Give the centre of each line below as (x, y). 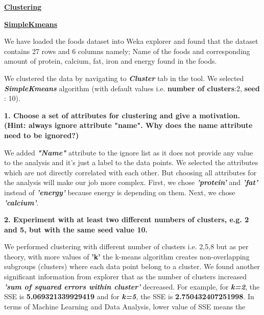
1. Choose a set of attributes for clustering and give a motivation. (122, 115)
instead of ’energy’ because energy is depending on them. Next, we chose (120, 192)
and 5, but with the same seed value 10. (76, 229)
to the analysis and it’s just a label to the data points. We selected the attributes (131, 162)
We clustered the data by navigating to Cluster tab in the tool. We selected (124, 78)
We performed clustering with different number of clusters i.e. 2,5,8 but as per (126, 246)
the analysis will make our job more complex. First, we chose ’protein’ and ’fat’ (131, 182)
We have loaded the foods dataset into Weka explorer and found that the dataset (131, 41)
